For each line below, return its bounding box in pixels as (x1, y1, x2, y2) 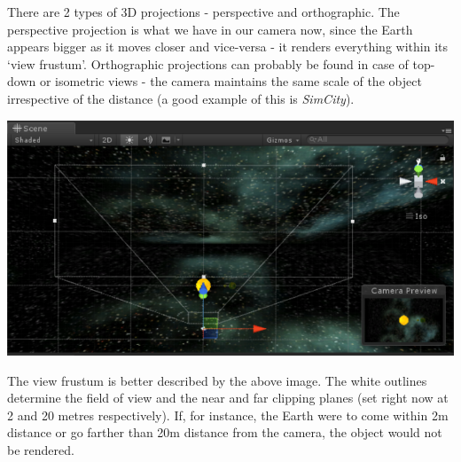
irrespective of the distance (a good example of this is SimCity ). (7, 89, 355, 107)
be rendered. (7, 441, 74, 459)
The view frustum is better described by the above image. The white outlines (7, 371, 427, 389)
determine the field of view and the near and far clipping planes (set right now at (7, 388, 449, 407)
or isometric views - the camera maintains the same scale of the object (39, 72, 422, 90)
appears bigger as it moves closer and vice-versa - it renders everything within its (7, 37, 448, 56)
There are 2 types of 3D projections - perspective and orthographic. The (7, 3, 400, 20)
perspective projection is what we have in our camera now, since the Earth (7, 20, 413, 38)
